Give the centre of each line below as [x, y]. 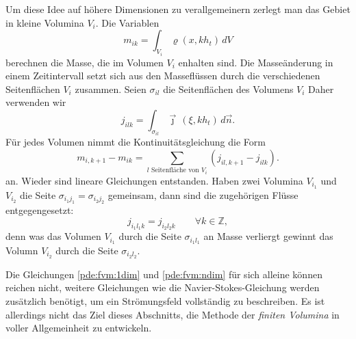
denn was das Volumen [53, 236]
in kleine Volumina [45, 22]
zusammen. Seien [111, 89]
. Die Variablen [127, 22]
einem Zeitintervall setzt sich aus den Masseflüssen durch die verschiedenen [163, 76]
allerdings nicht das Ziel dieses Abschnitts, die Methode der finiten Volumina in [173, 314]
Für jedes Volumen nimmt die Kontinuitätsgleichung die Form [136, 142]
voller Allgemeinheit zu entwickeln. [79, 328]
